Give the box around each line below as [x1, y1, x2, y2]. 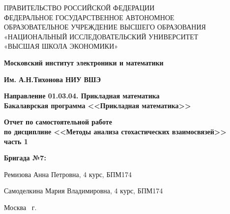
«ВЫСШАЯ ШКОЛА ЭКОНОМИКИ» [4, 41, 118, 51]
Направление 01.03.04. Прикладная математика [4, 91, 160, 101]
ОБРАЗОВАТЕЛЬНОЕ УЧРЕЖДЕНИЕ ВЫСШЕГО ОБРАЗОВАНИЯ [4, 22, 206, 32]
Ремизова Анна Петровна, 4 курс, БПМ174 [4, 169, 132, 179]
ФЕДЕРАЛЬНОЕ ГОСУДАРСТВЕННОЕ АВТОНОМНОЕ [4, 12, 174, 22]
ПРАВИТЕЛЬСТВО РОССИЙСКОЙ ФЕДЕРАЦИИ [4, 2, 155, 12]
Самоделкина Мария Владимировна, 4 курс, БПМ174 [4, 185, 163, 196]
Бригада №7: [4, 153, 46, 163]
